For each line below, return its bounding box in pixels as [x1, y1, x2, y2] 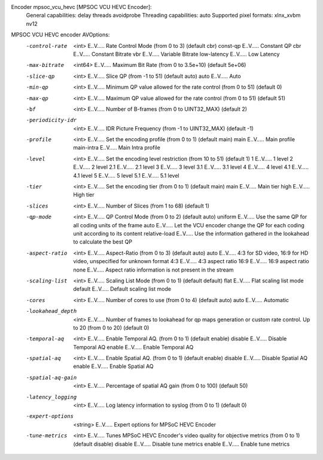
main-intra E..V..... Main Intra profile [73, 144, 161, 151]
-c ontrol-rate [26, 42, 68, 49]
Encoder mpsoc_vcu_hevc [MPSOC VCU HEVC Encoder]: [11, 4, 152, 10]
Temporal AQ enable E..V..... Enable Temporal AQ [73, 343, 194, 351]
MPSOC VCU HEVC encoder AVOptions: [11, 31, 110, 38]
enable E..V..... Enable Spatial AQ [73, 362, 154, 370]
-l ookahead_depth [26, 308, 77, 315]
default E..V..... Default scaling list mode [73, 285, 172, 293]
